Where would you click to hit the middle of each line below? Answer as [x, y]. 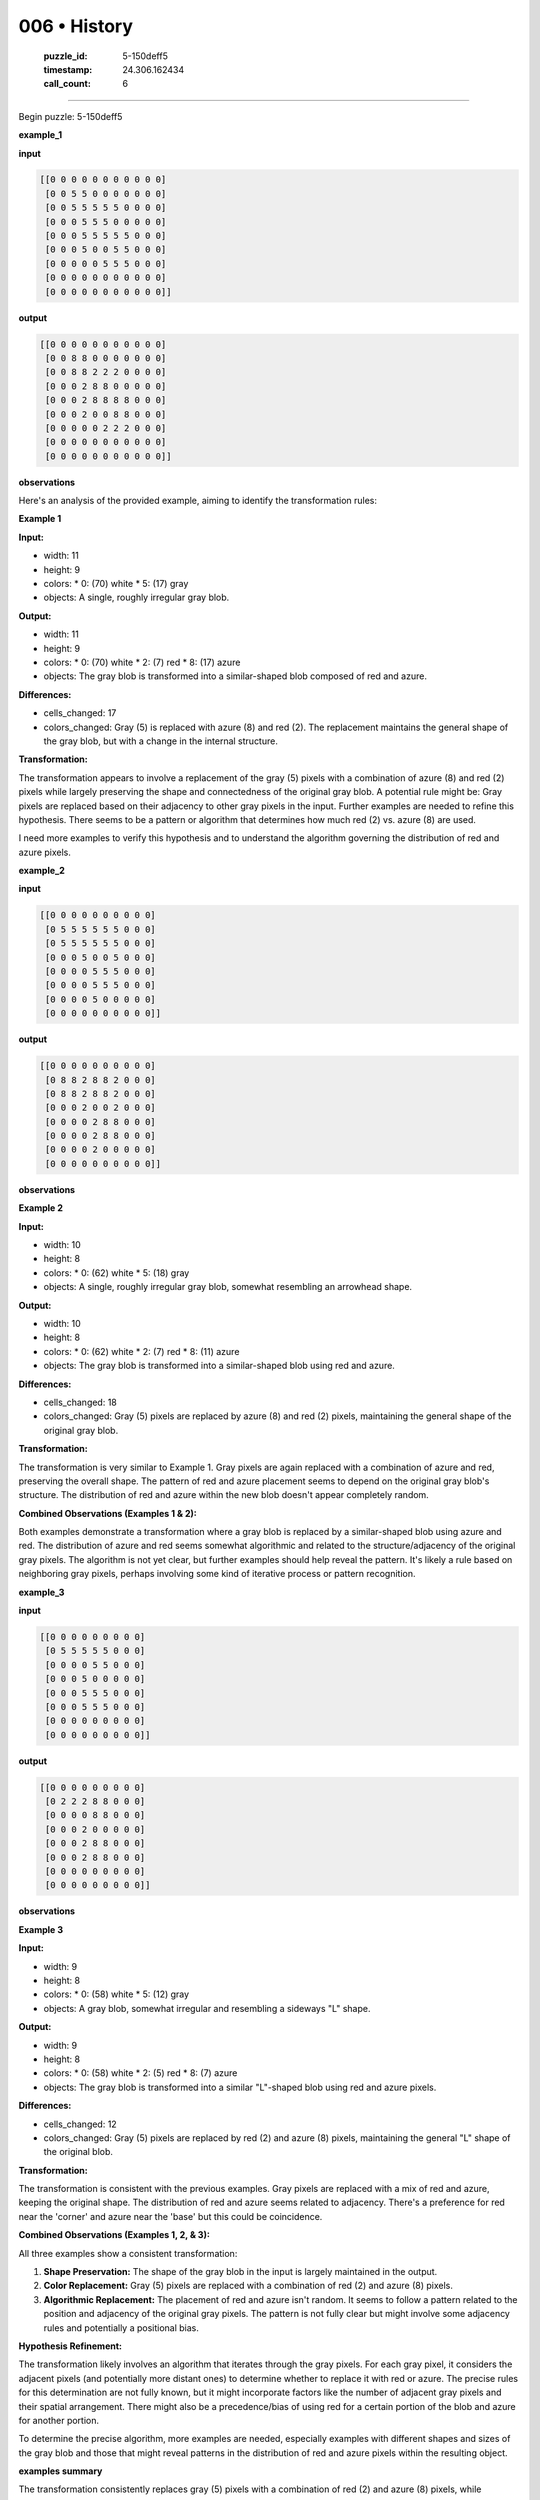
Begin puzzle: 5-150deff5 [70, 116]
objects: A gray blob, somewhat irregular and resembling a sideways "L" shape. [207, 2008]
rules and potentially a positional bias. [121, 2327]
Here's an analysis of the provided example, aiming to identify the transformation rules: [198, 501]
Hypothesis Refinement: [70, 2346]
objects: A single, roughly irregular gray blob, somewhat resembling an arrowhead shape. [228, 1287]
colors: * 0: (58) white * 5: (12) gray [116, 1994]
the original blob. [78, 2152]
